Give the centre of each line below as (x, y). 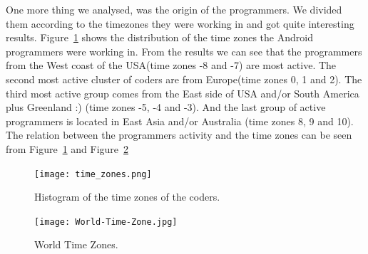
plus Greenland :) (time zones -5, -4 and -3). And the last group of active (166, 107)
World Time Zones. (76, 244)
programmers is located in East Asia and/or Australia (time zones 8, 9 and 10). (180, 121)
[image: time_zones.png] (93, 174)
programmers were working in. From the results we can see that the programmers (184, 51)
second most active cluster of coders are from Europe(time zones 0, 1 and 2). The (184, 79)
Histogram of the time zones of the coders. (127, 197)
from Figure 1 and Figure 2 (67, 148)
